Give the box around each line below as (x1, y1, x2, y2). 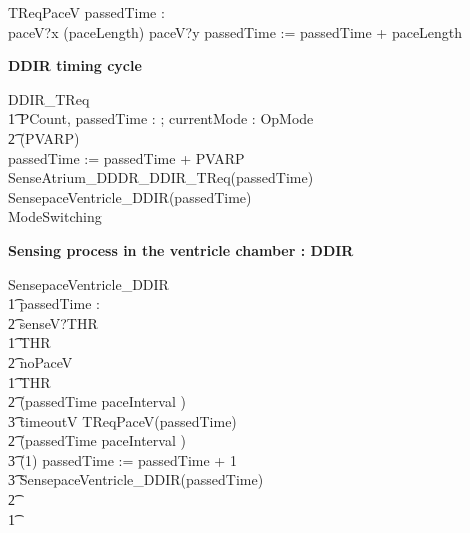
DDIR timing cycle (8, 55, 142, 76)
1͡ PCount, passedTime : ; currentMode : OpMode (8, 108, 314, 129)
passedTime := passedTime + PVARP (8, 147, 245, 168)
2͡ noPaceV (8, 351, 73, 372)
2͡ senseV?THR (8, 312, 98, 333)
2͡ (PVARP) (8, 127, 80, 148)
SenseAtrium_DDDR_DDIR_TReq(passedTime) (8, 167, 314, 188)
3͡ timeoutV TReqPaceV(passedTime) (8, 410, 237, 431)
